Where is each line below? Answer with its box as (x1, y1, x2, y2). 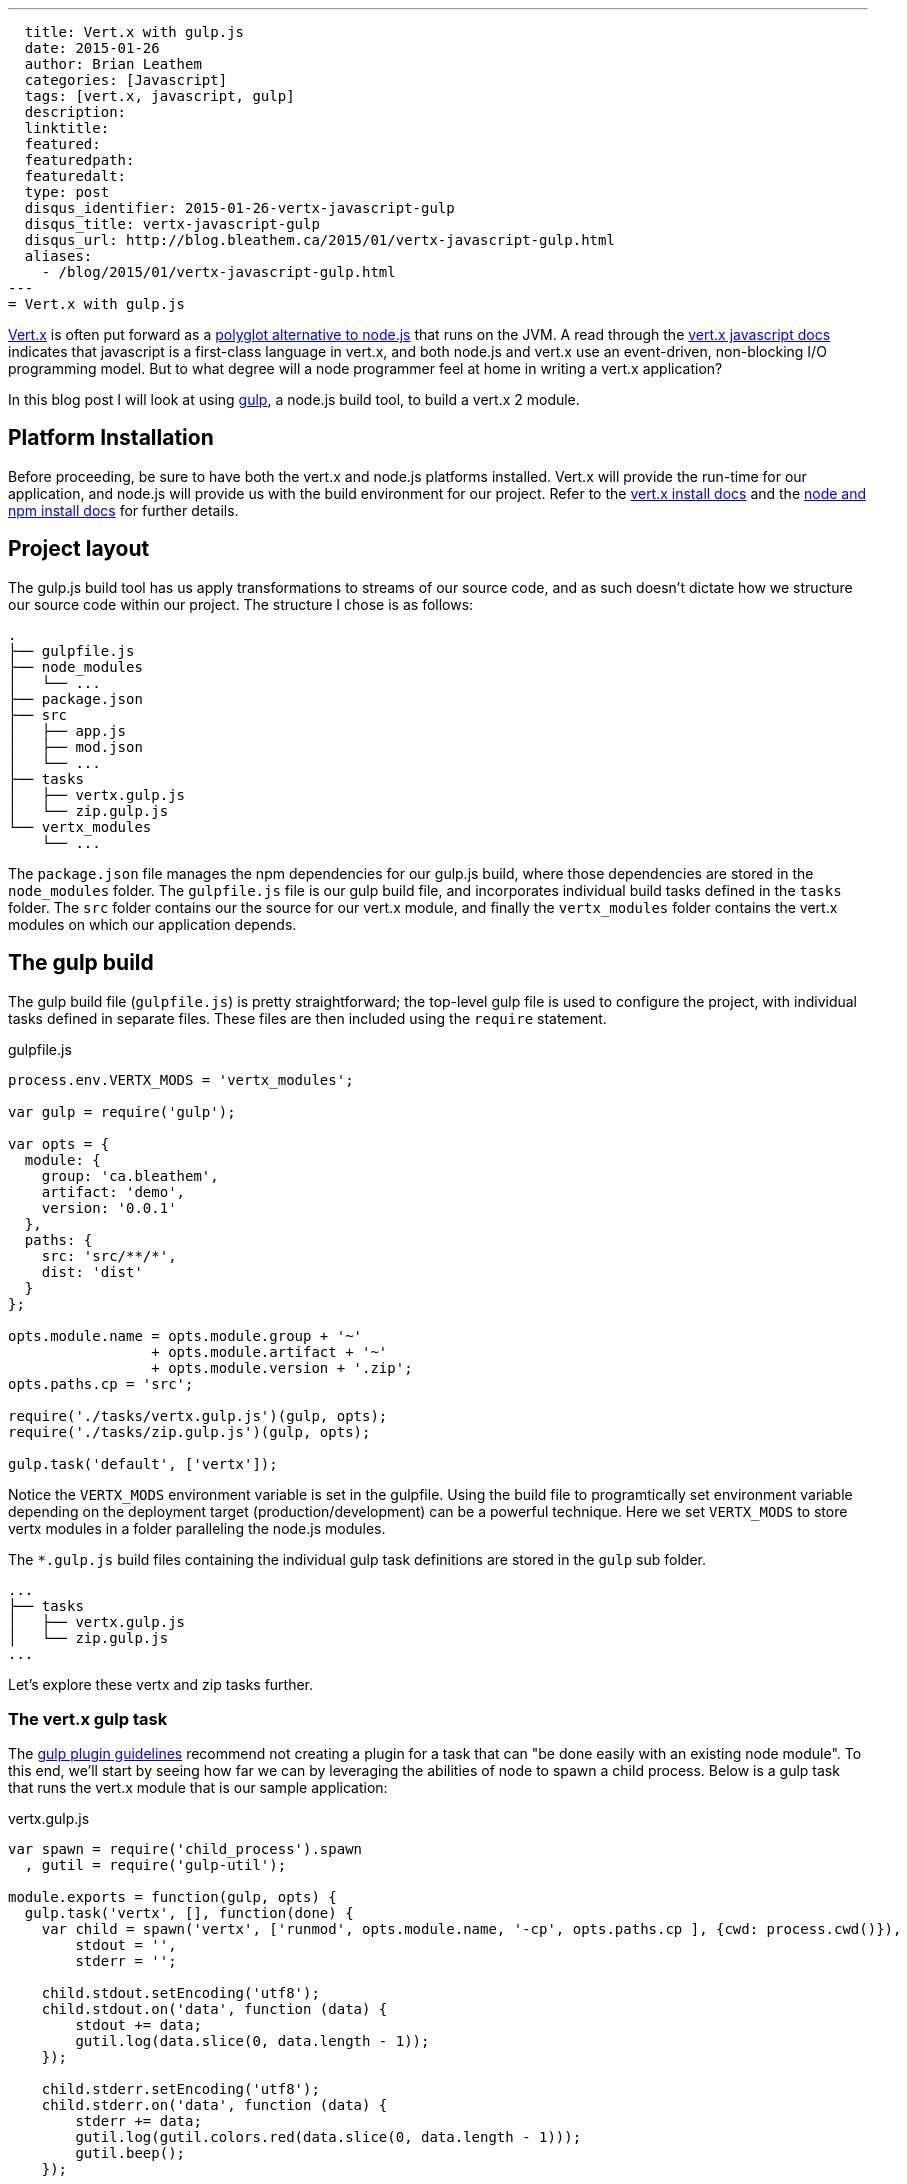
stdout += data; (75, 2017, 202, 2034)
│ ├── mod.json (8, 738, 143, 755)
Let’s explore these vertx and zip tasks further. (8, 1675, 314, 1693)
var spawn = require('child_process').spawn (8, 1841, 363, 1858)
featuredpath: (24, 152, 135, 168)
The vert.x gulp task (8, 1708, 168, 1729)
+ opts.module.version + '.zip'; (151, 1359, 413, 1376)
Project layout (8, 536, 150, 562)
